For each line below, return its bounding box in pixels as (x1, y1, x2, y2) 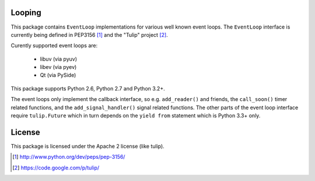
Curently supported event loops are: (10, 42, 98, 49)
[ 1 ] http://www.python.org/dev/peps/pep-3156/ (12, 154, 125, 161)
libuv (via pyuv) (40, 55, 78, 62)
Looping (10, 8, 41, 18)
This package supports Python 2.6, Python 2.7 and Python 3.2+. (10, 85, 166, 92)
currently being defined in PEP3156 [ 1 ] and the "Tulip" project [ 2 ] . (10, 31, 169, 38)
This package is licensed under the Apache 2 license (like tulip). (10, 142, 164, 149)
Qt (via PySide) (40, 72, 76, 79)
